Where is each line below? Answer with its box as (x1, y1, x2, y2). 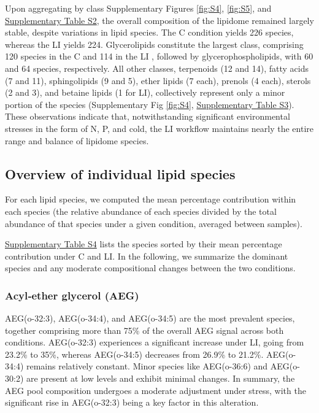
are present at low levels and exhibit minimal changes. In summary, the (26, 372, 295, 385)
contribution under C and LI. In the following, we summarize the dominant (5, 249, 288, 262)
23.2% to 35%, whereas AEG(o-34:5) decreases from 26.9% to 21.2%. (5, 347, 264, 360)
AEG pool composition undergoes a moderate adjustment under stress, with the (5, 384, 306, 396)
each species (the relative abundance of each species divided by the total (5, 204, 277, 217)
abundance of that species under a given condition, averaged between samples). (5, 217, 302, 230)
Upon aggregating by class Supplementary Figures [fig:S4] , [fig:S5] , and (5, 2, 272, 14)
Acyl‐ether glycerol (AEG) (5, 287, 139, 303)
